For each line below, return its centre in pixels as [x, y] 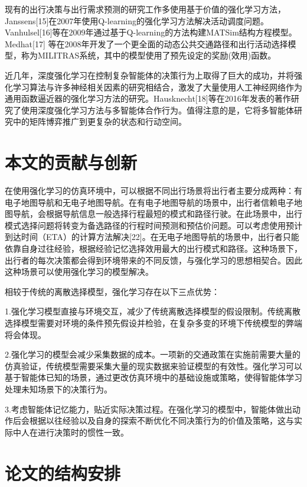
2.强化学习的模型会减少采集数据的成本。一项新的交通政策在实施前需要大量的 [153, 354]
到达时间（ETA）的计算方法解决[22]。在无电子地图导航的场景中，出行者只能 [152, 237]
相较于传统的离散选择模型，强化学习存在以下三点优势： [112, 291]
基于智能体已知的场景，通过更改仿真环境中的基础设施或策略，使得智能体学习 [153, 377]
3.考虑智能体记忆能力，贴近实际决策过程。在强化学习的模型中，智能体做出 [148, 409]
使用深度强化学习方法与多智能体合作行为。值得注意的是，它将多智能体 [157, 110]
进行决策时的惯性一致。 [83, 432]
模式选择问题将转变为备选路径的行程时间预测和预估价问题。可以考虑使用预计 [153, 225]
